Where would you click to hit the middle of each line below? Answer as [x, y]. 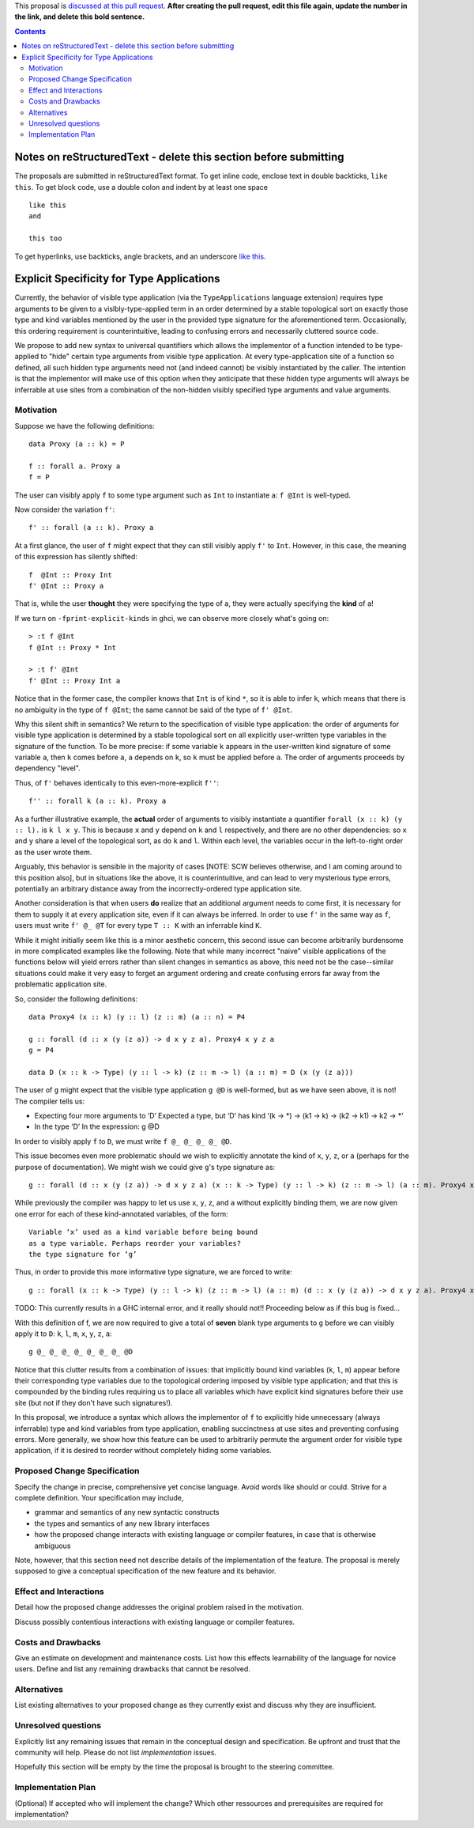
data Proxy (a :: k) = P [77, 444]
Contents [30, 31]
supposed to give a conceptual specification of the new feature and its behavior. [145, 1571]
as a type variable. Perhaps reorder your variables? [135, 1243]
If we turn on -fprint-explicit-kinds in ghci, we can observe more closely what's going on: [172, 618]
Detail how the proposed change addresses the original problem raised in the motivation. [159, 1607]
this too [45, 238]
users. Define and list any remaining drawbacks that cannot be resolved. [132, 1669]
